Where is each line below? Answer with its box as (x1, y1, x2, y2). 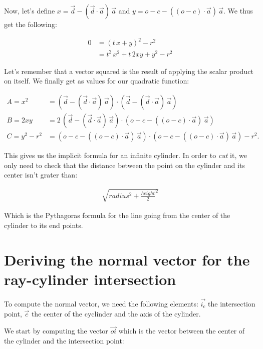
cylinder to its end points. (4, 219, 83, 230)
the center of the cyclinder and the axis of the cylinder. (31, 308, 201, 318)
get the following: (4, 19, 57, 29)
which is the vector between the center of (118, 325, 245, 336)
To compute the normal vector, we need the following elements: (4, 298, 198, 309)
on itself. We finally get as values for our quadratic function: (4, 75, 189, 86)
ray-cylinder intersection (4, 268, 176, 289)
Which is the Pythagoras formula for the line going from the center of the (4, 210, 230, 220)
